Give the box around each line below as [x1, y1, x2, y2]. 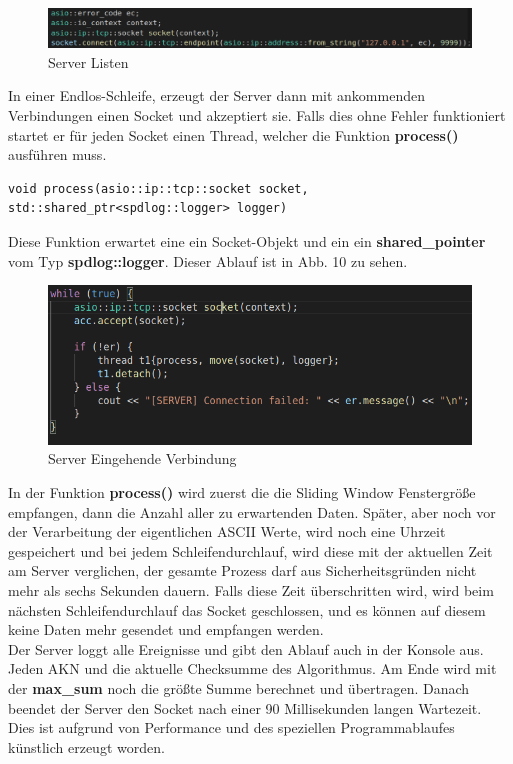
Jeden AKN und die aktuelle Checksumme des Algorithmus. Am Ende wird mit [8, 658, 497, 679]
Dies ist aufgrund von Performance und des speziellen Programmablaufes [8, 717, 455, 738]
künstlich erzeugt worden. [8, 736, 165, 757]
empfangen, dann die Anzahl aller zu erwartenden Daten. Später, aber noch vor [8, 501, 496, 522]
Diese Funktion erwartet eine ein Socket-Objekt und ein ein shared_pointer [8, 230, 486, 251]
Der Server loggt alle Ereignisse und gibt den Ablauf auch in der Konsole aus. [8, 638, 484, 659]
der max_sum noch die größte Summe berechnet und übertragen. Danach [8, 678, 470, 699]
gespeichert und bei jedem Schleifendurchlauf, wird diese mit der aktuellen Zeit [8, 540, 493, 561]
